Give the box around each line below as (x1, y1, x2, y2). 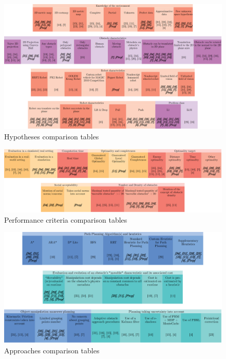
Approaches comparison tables (4, 345, 100, 355)
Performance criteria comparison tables (4, 214, 127, 225)
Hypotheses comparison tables (4, 131, 99, 142)
